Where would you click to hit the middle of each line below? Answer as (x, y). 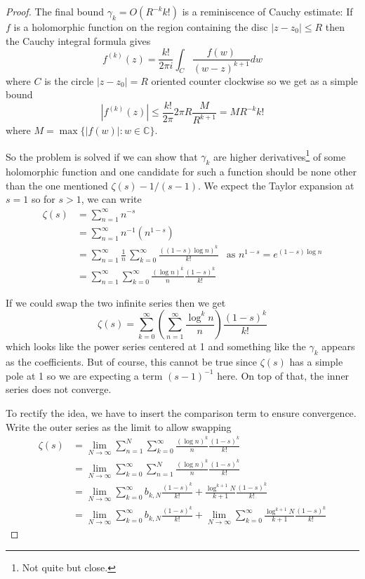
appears (338, 346)
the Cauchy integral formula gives (78, 40)
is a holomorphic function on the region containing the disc (141, 27)
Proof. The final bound (55, 11)
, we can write (111, 199)
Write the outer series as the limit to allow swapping (119, 426)
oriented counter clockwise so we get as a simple (254, 80)
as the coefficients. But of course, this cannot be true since (131, 362)
